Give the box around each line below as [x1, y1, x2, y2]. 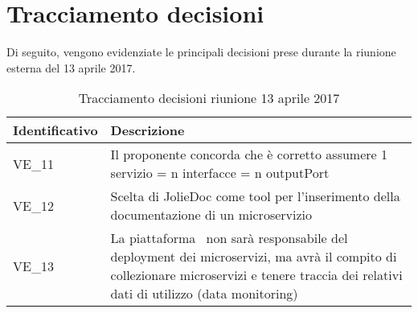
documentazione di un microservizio [110, 205, 313, 224]
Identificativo [13, 121, 98, 140]
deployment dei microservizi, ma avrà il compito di [110, 247, 397, 266]
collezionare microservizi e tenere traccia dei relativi [110, 266, 403, 285]
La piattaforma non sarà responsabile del [110, 229, 348, 248]
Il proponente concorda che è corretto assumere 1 [110, 145, 387, 164]
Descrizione [110, 121, 185, 140]
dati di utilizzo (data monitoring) [110, 284, 298, 303]
